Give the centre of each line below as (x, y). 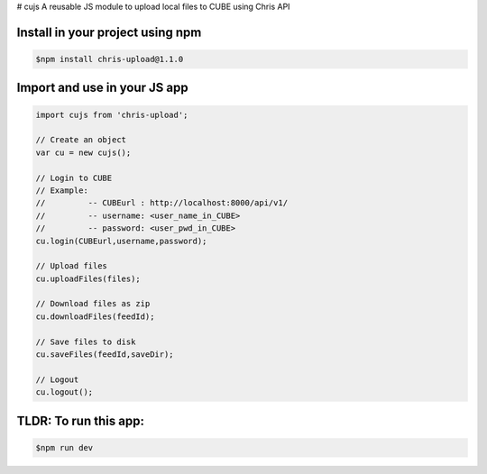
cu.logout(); (64, 392)
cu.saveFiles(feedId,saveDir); (105, 355)
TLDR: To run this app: (80, 420)
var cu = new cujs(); (83, 152)
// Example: (62, 190)
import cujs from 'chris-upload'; (112, 114)
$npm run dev (64, 447)
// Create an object (81, 140)
